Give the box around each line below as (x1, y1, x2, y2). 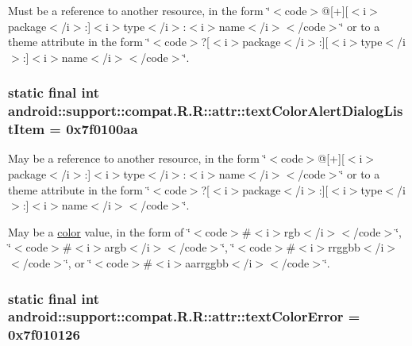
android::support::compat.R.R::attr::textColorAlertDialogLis (8, 101, 403, 121)
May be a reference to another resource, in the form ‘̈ (8, 150, 267, 167)
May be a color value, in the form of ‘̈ (8, 223, 191, 240)
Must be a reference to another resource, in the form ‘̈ (8, 2, 271, 18)
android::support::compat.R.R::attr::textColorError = (8, 306, 360, 326)
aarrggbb (185, 255, 229, 271)
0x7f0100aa (66, 119, 138, 139)
